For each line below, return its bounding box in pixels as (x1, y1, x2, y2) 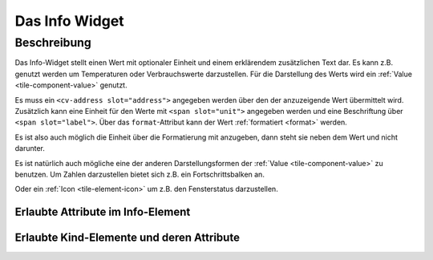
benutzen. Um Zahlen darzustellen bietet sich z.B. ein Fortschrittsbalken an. (14, 169, 265, 179)
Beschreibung (14, 35, 91, 50)
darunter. (14, 144, 46, 153)
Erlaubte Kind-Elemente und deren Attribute (14, 231, 241, 245)
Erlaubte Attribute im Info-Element (14, 205, 191, 219)
